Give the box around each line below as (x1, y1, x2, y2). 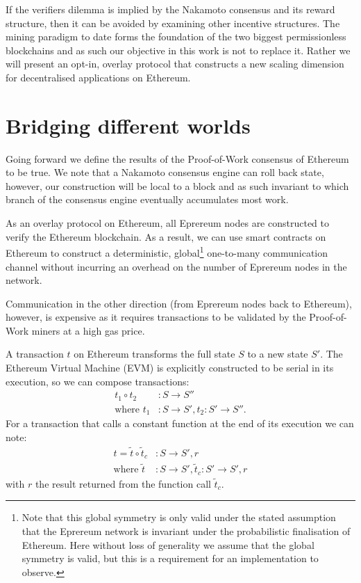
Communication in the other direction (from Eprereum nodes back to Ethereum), (6, 296, 352, 310)
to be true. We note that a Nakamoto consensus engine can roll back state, (6, 165, 324, 179)
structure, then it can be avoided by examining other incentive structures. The (6, 15, 340, 30)
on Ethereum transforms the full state (74, 346, 235, 361)
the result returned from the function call (35, 476, 211, 490)
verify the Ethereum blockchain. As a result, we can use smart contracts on (6, 229, 326, 243)
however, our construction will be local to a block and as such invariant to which (6, 178, 349, 193)
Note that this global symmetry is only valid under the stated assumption (22, 510, 336, 525)
